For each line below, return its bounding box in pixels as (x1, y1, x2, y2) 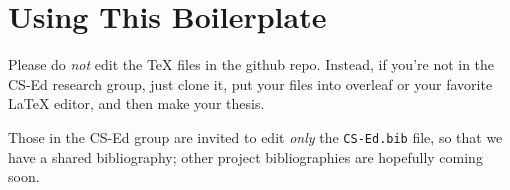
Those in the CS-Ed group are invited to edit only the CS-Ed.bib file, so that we (8, 126, 503, 147)
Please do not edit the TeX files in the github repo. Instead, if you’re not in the (8, 54, 495, 75)
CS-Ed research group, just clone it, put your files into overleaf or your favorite (8, 73, 493, 94)
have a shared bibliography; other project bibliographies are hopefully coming (8, 146, 483, 167)
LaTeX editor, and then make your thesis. (8, 93, 265, 114)
